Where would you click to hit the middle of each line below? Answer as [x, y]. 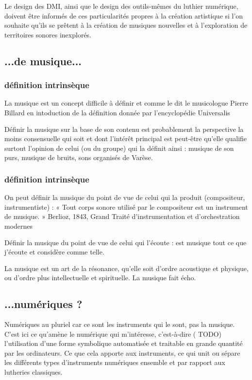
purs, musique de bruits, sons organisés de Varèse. [79, 157]
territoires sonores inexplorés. [48, 34]
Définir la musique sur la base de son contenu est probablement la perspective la [124, 129]
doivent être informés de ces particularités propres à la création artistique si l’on [124, 15]
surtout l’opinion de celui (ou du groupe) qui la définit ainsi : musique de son [119, 148]
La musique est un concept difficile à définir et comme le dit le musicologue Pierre [126, 103]
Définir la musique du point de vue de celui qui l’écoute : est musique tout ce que [126, 242]
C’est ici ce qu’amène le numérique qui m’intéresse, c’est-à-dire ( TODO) [113, 334]
